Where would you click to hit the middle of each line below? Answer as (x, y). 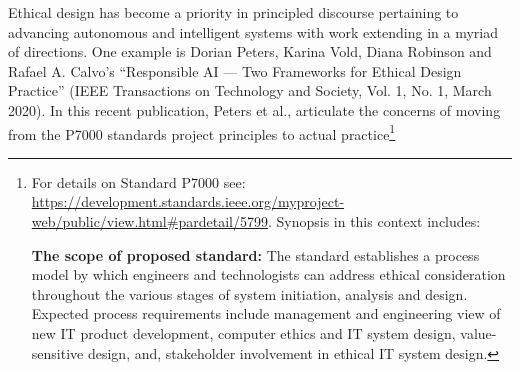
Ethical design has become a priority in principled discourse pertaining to (233, 12)
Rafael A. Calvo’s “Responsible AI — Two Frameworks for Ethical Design (235, 70)
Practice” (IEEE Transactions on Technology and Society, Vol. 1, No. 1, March (250, 90)
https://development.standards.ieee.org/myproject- (188, 201)
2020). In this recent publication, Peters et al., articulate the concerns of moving (254, 109)
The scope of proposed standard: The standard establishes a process (255, 254)
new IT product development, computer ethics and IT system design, (243, 332)
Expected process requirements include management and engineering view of (266, 313)
